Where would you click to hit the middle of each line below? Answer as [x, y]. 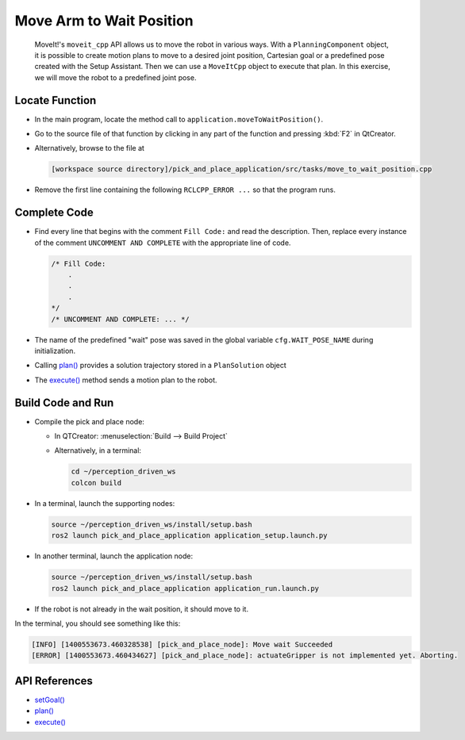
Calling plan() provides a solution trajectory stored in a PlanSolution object [161, 366]
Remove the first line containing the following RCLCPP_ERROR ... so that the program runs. [185, 190]
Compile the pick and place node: [89, 421]
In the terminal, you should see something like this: [98, 623]
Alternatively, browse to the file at [89, 148]
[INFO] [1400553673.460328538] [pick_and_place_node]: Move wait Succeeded [182, 644]
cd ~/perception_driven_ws [123, 472]
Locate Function [56, 100]
